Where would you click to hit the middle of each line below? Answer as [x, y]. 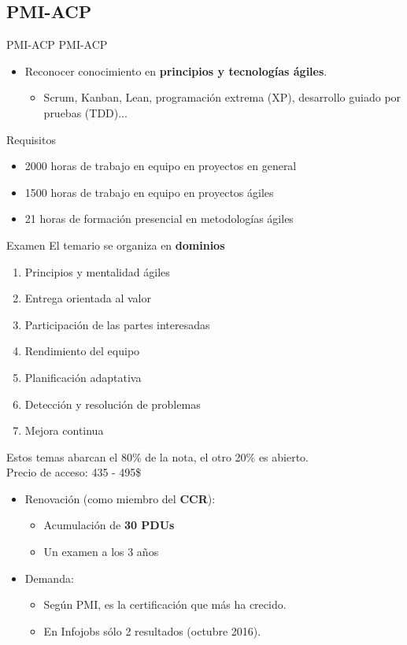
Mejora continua [64, 430]
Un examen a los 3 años [101, 552]
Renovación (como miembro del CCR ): [120, 498]
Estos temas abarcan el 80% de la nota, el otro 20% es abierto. [158, 456]
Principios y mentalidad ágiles [97, 271]
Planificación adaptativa [83, 377]
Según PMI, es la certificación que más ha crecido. [165, 604]
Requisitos [31, 139]
